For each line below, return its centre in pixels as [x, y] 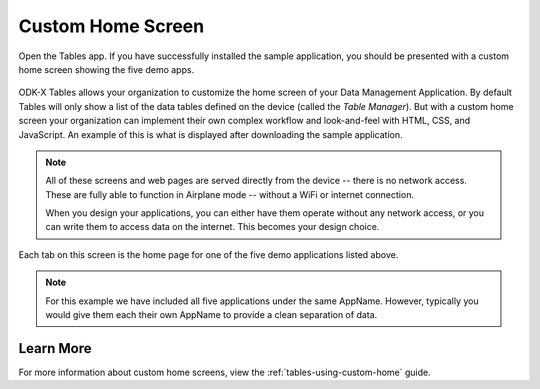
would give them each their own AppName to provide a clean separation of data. [211, 315]
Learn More [55, 348]
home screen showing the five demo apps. [106, 69]
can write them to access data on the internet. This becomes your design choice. [212, 227]
